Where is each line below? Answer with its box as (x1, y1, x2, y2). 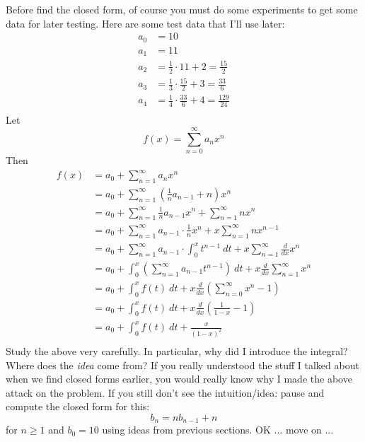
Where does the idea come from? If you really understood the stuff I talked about (6, 357, 359, 372)
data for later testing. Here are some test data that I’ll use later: (6, 16, 285, 30)
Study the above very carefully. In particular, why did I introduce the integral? (6, 343, 348, 358)
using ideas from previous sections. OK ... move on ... (102, 422, 334, 437)
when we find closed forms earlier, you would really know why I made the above (6, 371, 352, 386)
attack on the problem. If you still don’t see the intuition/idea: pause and (6, 385, 325, 400)
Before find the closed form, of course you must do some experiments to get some (6, 2, 358, 16)
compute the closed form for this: (6, 399, 150, 414)
